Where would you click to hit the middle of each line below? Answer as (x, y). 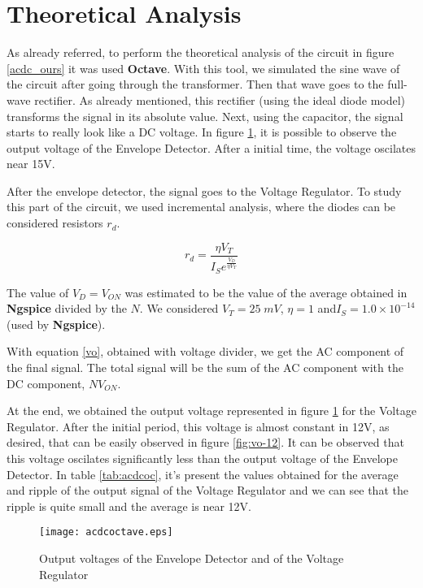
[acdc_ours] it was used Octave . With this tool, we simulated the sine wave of (203, 68)
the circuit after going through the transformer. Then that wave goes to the (195, 84)
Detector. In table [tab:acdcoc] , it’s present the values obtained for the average (203, 474)
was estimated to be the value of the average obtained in (266, 292)
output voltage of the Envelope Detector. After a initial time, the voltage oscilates (211, 147)
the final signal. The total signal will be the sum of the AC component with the (205, 367)
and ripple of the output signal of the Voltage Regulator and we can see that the (207, 490)
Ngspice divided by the (67, 308)
